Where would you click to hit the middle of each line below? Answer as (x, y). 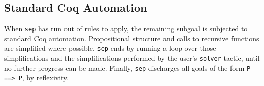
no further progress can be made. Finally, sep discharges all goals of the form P (127, 68)
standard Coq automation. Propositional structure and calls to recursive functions (132, 38)
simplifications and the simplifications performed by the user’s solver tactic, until (132, 58)
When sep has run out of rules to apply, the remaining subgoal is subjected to (126, 28)
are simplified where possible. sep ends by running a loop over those (110, 48)
